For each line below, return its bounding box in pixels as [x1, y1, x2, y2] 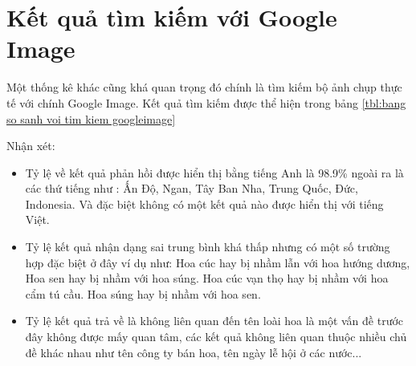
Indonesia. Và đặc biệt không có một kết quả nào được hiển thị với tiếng [25, 195, 384, 212]
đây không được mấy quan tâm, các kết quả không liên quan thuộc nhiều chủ [25, 328, 407, 345]
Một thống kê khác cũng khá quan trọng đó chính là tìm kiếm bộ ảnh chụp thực [6, 79, 402, 96]
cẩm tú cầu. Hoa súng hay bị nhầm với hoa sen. [25, 285, 261, 302]
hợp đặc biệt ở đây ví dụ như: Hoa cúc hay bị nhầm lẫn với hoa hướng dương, [25, 254, 410, 270]
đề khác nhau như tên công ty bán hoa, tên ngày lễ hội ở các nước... [25, 344, 362, 360]
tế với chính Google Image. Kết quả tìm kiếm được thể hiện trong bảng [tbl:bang [6, 94, 406, 111]
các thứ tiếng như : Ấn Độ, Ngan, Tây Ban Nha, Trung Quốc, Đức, [25, 180, 358, 197]
